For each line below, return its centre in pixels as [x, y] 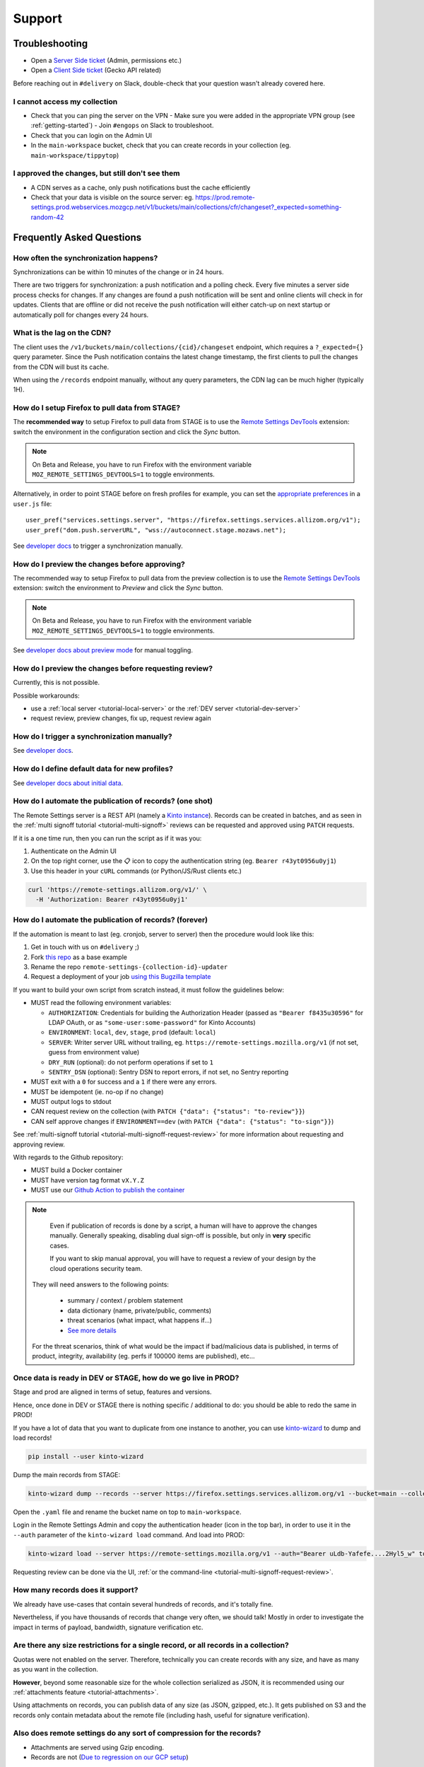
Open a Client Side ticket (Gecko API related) [96, 70]
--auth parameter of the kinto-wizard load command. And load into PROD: [129, 1534]
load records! [33, 1438]
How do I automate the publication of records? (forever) [111, 920]
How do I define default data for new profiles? [93, 769]
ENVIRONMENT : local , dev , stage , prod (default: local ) [132, 1033]
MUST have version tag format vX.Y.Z [87, 1180]
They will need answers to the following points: [101, 1284]
